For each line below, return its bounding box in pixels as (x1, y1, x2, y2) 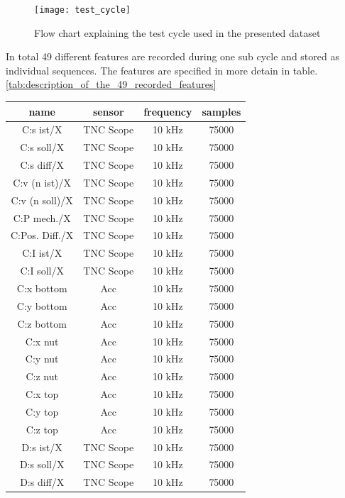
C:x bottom (16, 280, 67, 295)
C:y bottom (16, 298, 67, 313)
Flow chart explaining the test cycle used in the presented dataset (34, 25, 321, 40)
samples (202, 104, 241, 118)
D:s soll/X (19, 457, 65, 472)
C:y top (26, 404, 59, 419)
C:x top (26, 387, 59, 402)
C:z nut (26, 369, 58, 384)
